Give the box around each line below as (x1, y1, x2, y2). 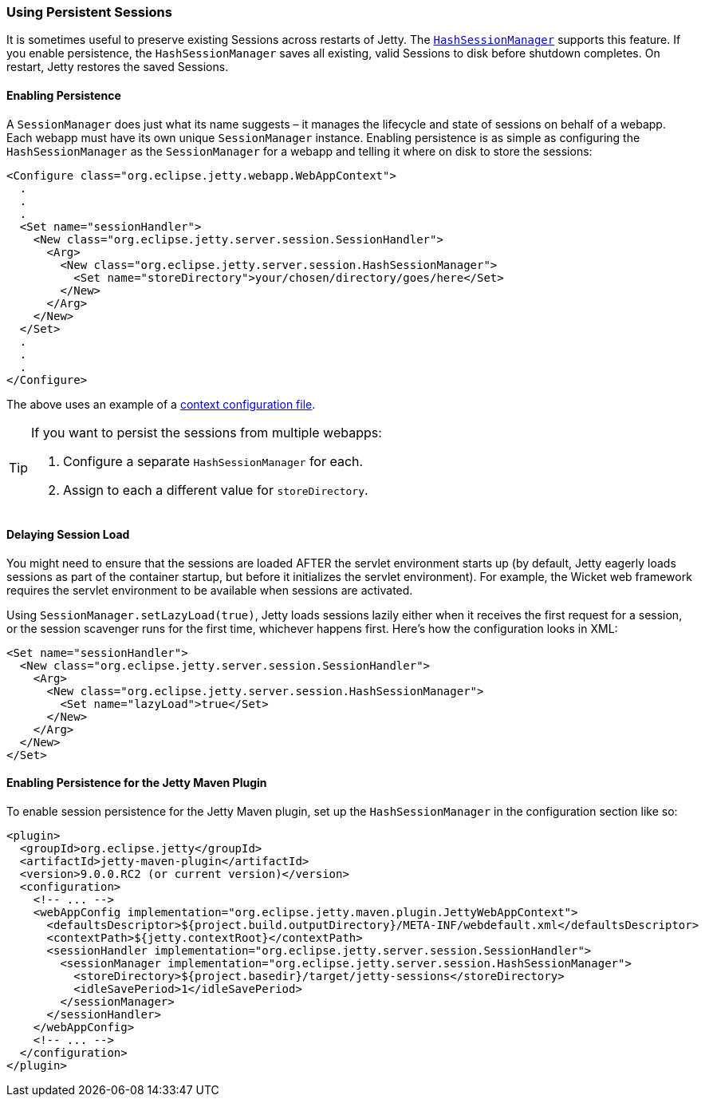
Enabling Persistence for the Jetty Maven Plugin (6, 776, 267, 790)
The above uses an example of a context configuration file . (6, 397, 316, 411)
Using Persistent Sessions (6, 4, 172, 20)
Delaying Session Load (6, 528, 130, 542)
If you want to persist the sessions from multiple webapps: (31, 424, 382, 441)
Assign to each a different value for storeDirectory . (63, 481, 368, 498)
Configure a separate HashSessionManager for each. (63, 453, 364, 469)
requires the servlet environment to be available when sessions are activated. (6, 583, 413, 597)
